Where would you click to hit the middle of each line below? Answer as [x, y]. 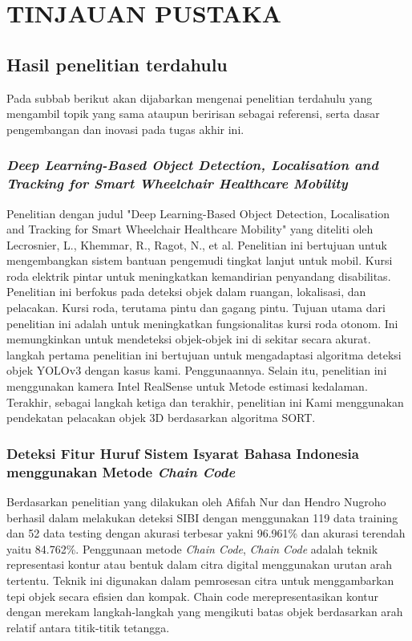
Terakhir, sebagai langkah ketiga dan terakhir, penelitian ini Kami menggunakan [205, 402]
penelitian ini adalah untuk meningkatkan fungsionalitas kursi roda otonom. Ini [202, 323]
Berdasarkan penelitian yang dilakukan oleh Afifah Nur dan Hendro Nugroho [196, 501]
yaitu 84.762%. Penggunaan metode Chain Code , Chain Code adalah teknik [192, 548]
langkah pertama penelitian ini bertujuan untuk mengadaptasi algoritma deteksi [204, 354]
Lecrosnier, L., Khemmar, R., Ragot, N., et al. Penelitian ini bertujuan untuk [197, 244]
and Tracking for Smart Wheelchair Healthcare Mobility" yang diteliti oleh [190, 229]
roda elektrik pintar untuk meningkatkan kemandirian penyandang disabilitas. [199, 276]
